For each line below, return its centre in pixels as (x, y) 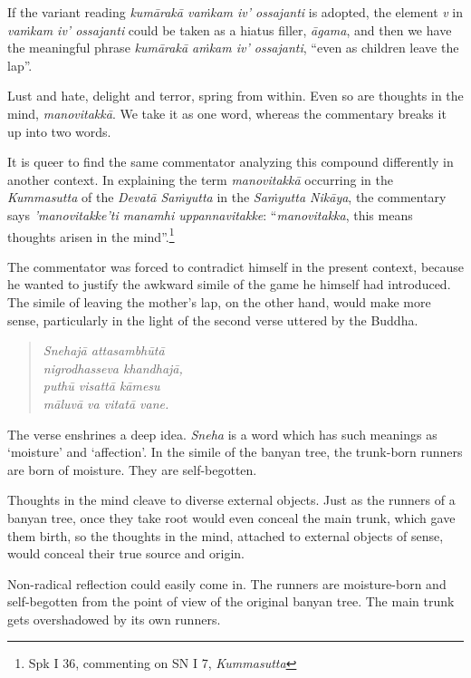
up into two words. (59, 131)
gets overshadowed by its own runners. (114, 619)
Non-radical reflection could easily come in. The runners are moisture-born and (227, 583)
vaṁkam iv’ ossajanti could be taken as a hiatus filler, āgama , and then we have (230, 29)
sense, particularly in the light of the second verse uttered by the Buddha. (213, 320)
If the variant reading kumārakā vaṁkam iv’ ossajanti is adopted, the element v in (235, 12)
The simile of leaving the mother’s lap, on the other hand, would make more (219, 301)
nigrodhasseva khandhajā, (113, 368)
